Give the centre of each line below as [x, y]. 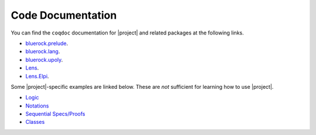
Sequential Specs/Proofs [55, 114]
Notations [37, 106]
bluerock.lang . [43, 51]
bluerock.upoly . [44, 60]
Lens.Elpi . [37, 76]
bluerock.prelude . [47, 43]
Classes [35, 122]
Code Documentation [64, 15]
